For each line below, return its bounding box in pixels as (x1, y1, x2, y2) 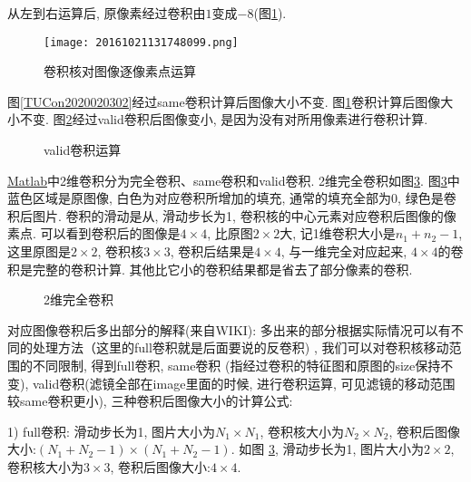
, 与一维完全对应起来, (280, 242, 407, 260)
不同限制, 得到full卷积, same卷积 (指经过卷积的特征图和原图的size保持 (32, 355, 441, 374)
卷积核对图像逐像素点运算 (44, 62, 196, 81)
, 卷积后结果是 (170, 242, 255, 260)
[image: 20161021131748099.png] (44, 35, 239, 49)
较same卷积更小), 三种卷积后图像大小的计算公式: (7, 391, 293, 410)
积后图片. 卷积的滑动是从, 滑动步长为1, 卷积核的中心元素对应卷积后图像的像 (7, 206, 456, 225)
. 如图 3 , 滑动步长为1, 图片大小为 (231, 439, 424, 458)
